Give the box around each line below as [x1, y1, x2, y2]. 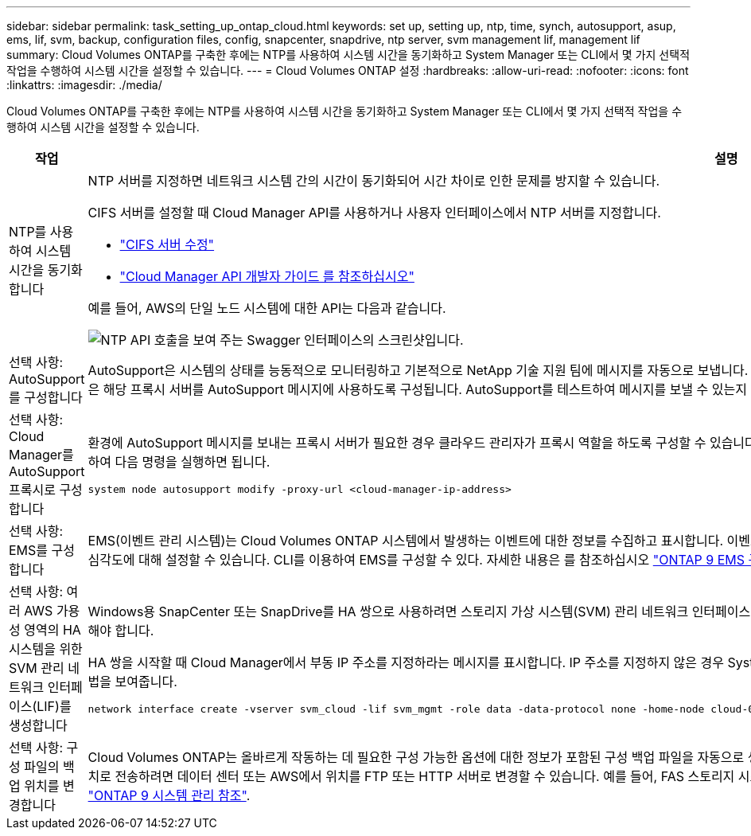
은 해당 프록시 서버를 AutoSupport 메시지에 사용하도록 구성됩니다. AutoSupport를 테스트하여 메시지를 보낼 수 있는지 [88, 381, 747, 397]
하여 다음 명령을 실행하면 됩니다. [88, 453, 270, 470]
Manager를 [9, 447, 74, 463]
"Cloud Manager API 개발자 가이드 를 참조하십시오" [119, 268, 414, 284]
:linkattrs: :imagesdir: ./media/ [6, 78, 162, 92]
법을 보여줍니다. [88, 673, 177, 690]
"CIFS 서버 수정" [119, 236, 215, 252]
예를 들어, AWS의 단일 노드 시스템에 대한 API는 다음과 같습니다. [88, 300, 446, 316]
